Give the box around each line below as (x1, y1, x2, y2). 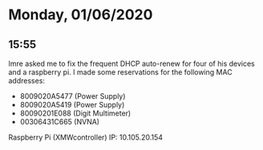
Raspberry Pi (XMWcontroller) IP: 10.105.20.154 (8, 132, 163, 142)
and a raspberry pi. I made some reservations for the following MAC (8, 67, 233, 77)
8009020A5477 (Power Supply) (19, 91, 126, 101)
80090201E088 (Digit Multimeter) (19, 108, 131, 118)
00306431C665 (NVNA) (19, 117, 100, 126)
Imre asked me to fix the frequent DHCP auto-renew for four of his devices (8, 59, 255, 68)
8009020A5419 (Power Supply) (19, 100, 125, 109)
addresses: (8, 76, 46, 85)
